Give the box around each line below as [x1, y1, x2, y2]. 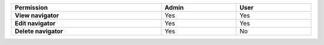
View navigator [14, 11, 59, 19]
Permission [14, 4, 48, 11]
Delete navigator [14, 27, 64, 35]
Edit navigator [14, 19, 56, 27]
